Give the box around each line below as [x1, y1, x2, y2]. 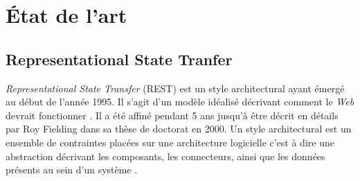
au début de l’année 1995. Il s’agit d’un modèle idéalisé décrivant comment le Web [6, 94, 354, 109]
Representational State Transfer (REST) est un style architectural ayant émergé [6, 80, 345, 95]
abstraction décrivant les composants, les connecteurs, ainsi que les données [6, 148, 325, 163]
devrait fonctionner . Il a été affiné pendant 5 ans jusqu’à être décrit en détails [6, 107, 339, 122]
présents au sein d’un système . [6, 162, 138, 177]
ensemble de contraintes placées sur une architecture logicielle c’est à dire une [6, 135, 334, 149]
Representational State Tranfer [6, 48, 233, 69]
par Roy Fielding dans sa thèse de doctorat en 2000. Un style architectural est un [6, 121, 352, 136]
